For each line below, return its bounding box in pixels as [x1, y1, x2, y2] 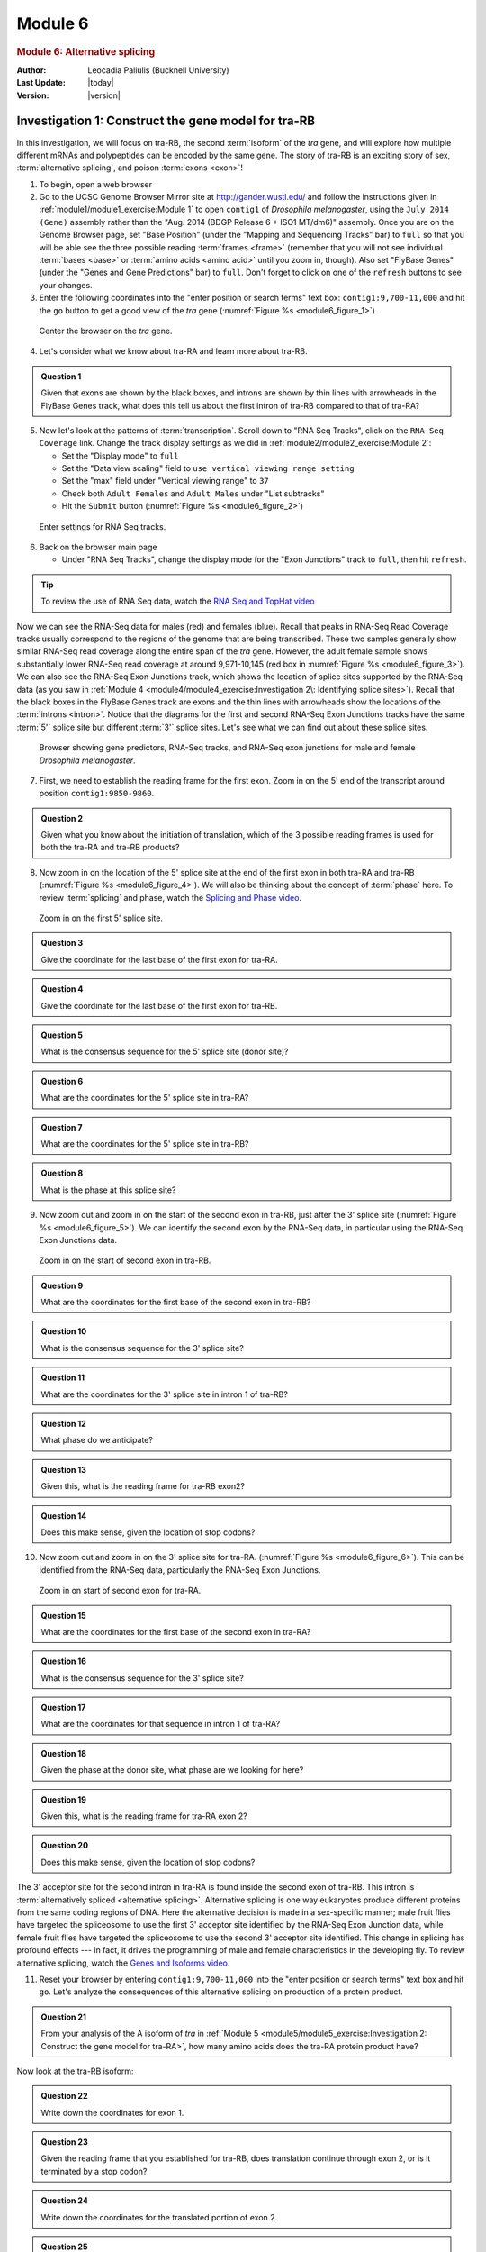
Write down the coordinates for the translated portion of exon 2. [40, 2211, 278, 2222]
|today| [87, 77, 114, 88]
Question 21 [40, 2011, 87, 2022]
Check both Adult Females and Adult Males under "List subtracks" [61, 487, 325, 499]
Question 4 [40, 984, 84, 994]
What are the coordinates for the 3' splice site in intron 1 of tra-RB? [40, 1388, 288, 1400]
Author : [16, 64, 47, 76]
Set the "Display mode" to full [61, 450, 179, 461]
